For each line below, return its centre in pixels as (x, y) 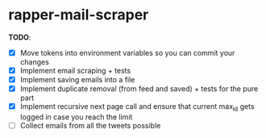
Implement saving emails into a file (77, 80)
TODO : (20, 37)
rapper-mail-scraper (79, 15)
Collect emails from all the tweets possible (90, 125)
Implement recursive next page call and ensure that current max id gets (137, 107)
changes (35, 62)
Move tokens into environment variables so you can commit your (127, 52)
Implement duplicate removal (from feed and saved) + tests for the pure (139, 89)
